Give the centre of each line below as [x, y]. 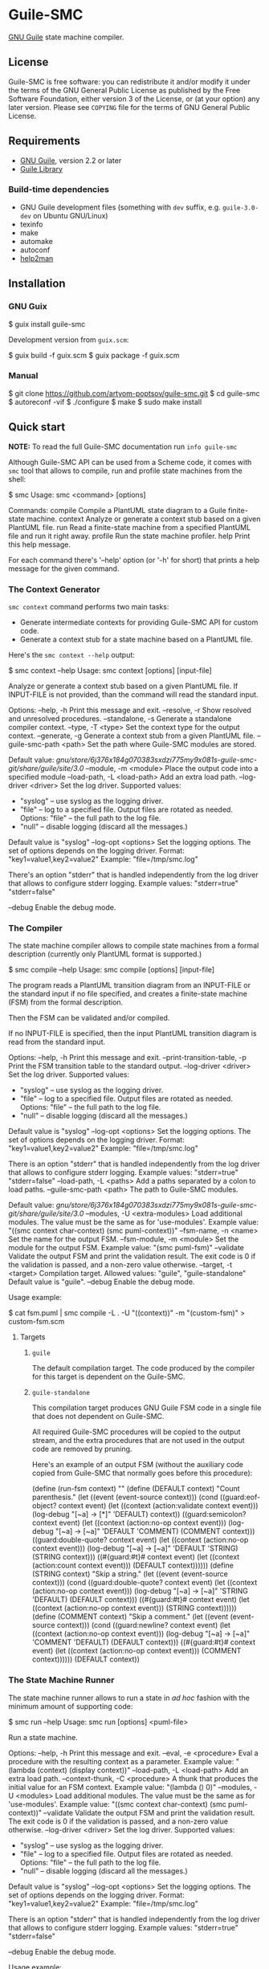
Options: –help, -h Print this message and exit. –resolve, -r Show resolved [130, 710]
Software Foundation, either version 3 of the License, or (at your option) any [134, 99]
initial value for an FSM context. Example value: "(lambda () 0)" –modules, [130, 1787]
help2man [37, 258]
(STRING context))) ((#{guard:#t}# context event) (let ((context [136, 1557]
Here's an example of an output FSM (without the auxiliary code [137, 1465]
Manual [23, 376]
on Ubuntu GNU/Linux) [71, 215]
